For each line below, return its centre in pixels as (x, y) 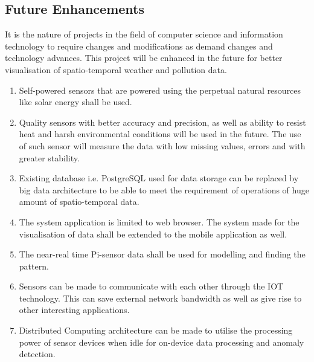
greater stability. (49, 157)
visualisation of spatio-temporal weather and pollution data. (116, 69)
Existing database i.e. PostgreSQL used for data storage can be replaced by (159, 178)
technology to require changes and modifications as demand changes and (139, 46)
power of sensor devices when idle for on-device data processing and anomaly (162, 342)
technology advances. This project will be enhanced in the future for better (144, 58)
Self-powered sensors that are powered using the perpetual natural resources (160, 90)
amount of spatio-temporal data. (79, 202)
